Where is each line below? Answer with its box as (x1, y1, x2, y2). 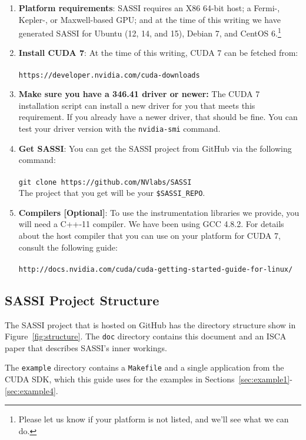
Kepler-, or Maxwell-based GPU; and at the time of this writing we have (18, 13, 281, 25)
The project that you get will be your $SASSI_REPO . (18, 186, 205, 199)
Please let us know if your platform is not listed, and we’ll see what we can (18, 413, 289, 425)
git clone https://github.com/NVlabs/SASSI (18, 178, 192, 186)
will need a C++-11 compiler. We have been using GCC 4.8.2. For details (18, 218, 284, 230)
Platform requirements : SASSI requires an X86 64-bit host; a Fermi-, (18, 2, 280, 14)
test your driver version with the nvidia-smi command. (18, 122, 221, 135)
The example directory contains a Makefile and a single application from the (5, 361, 284, 374)
